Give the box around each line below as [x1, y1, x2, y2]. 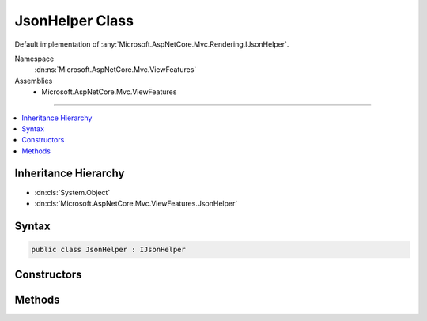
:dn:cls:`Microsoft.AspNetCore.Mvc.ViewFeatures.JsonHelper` [34, 198, 238, 208]
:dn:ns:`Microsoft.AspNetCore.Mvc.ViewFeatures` [34, 65, 197, 74]
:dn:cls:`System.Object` [34, 187, 111, 197]
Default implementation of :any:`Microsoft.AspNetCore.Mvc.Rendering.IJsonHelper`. [14, 40, 289, 49]
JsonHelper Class [14, 12, 134, 29]
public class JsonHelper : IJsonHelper [31, 245, 186, 254]
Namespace [14, 54, 55, 63]
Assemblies [14, 76, 53, 85]
